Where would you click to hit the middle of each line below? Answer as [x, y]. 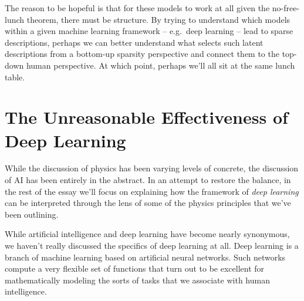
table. [15, 77]
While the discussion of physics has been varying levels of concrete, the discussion [152, 168]
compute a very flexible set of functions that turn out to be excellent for [135, 268]
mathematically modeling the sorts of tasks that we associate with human [137, 280]
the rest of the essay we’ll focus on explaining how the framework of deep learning [152, 191]
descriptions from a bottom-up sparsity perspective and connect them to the [142, 54]
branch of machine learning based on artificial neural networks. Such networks [145, 257]
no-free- [286, 8]
